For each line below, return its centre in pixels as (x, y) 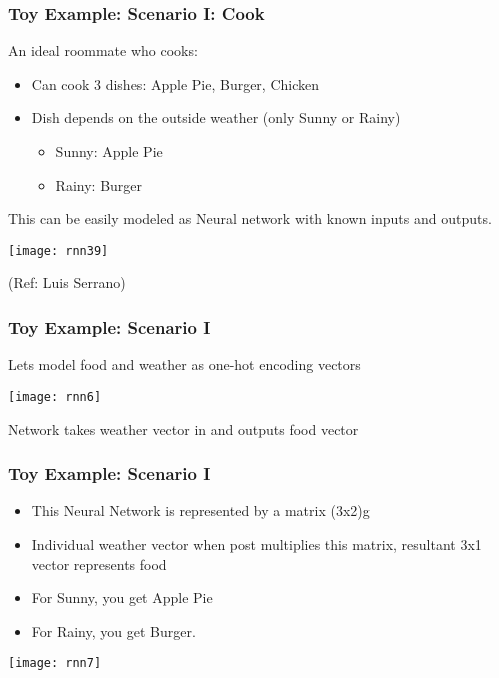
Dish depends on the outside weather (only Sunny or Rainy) (216, 117)
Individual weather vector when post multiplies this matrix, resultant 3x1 (256, 543)
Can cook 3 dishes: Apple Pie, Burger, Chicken (175, 83)
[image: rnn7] (55, 663)
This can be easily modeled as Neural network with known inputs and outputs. (250, 218)
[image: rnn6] (55, 396)
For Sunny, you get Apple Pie (122, 597)
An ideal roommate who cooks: (103, 50)
